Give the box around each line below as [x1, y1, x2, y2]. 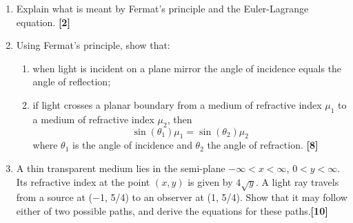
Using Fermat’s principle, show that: [16, 38, 170, 52]
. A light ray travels [255, 174, 339, 189]
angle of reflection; [32, 74, 111, 89]
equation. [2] [16, 14, 70, 29]
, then [167, 111, 192, 126]
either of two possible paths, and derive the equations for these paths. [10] [16, 203, 328, 217]
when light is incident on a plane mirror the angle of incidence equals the [32, 61, 342, 75]
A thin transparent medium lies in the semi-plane [16, 160, 225, 175]
